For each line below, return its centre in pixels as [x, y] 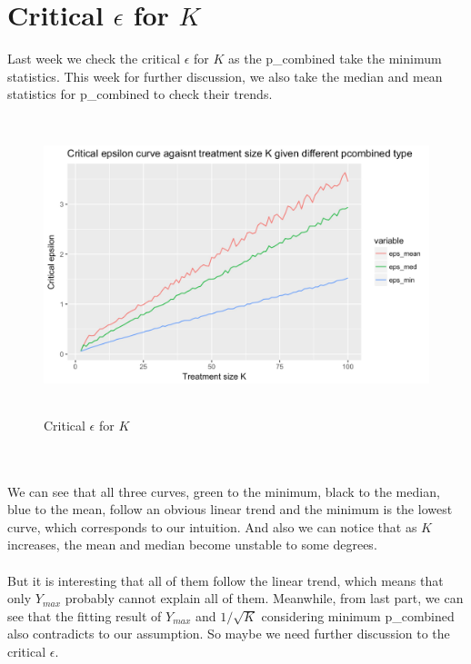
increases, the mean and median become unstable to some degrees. [192, 545]
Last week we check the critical [94, 59]
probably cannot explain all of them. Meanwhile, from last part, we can [264, 598]
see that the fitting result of [85, 615]
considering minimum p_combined [358, 615]
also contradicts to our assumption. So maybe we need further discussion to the [229, 634]
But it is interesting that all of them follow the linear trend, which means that [225, 580]
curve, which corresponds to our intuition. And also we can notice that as [212, 526]
